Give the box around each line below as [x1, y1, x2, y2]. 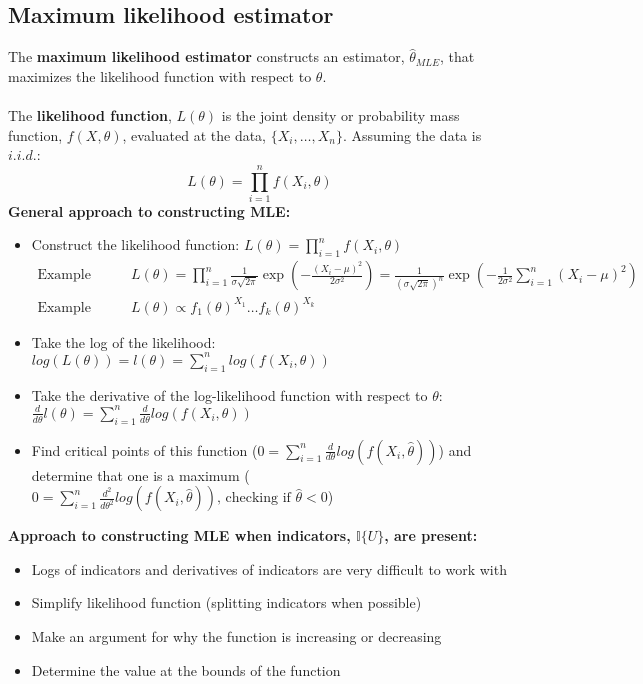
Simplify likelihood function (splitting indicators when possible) [31, 592, 422, 613]
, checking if [216, 491, 291, 506]
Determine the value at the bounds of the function [31, 659, 341, 680]
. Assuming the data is [342, 124, 482, 145]
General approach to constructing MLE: [8, 200, 291, 221]
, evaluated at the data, [122, 124, 266, 145]
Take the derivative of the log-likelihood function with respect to [31, 384, 428, 405]
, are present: [384, 525, 478, 546]
